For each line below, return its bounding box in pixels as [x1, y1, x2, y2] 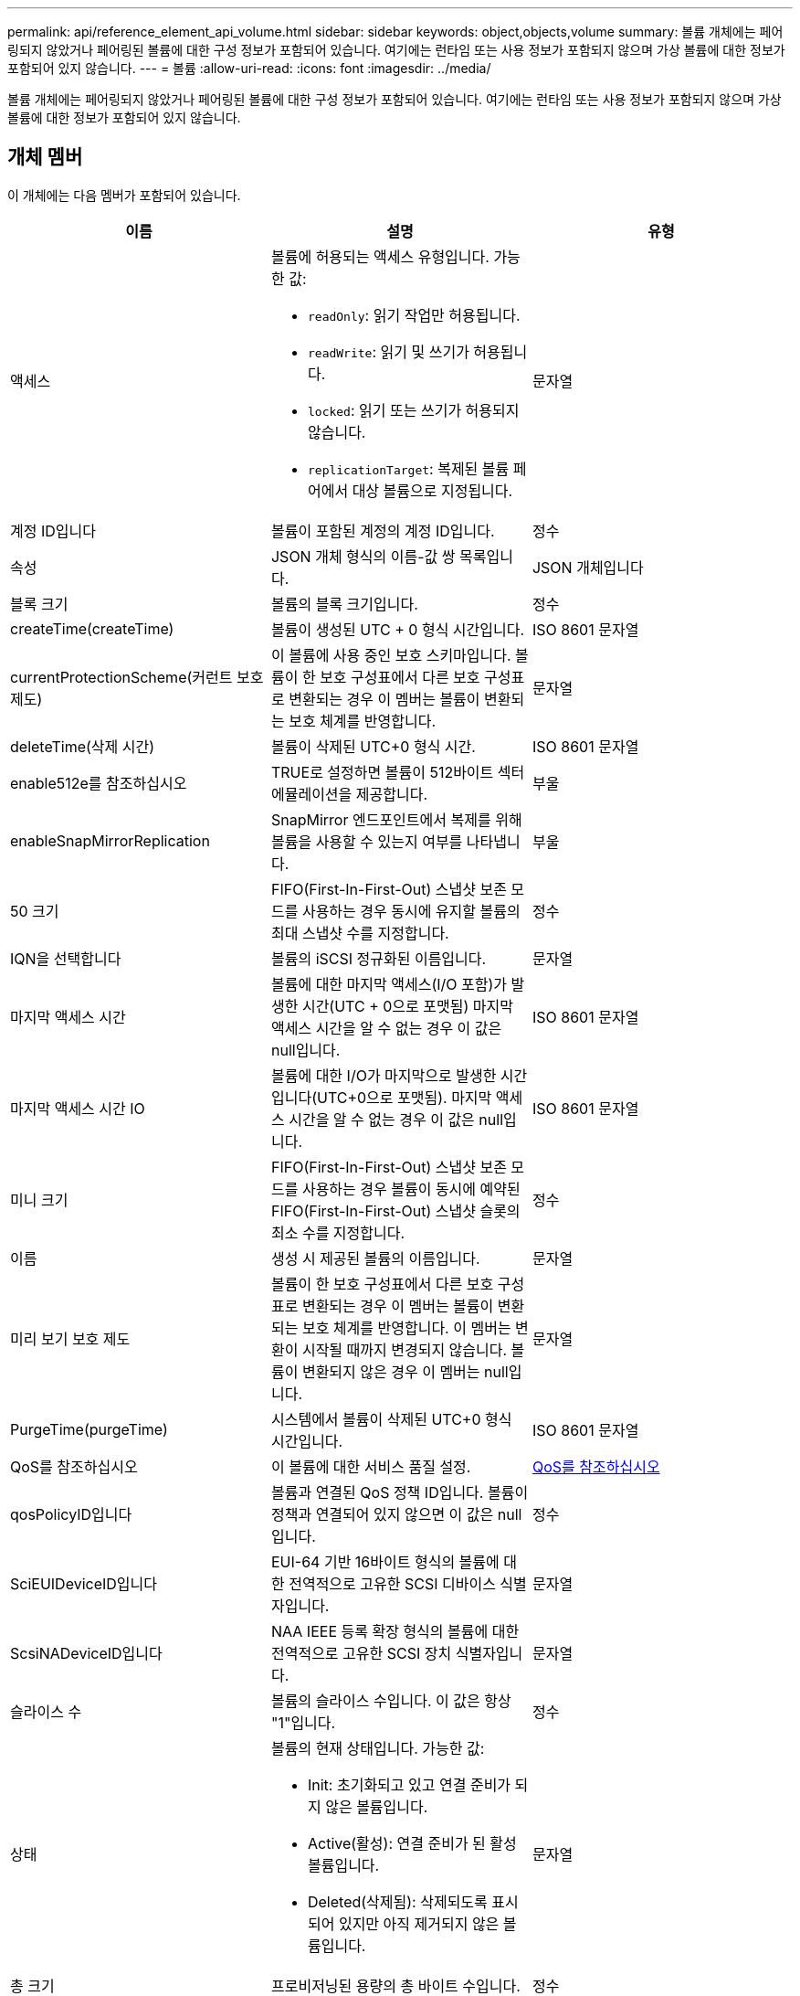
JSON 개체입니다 [532, 557, 644, 577]
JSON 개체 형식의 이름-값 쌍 [270, 547, 456, 566]
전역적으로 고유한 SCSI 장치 [270, 1643, 452, 1662]
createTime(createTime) [10, 619, 174, 638]
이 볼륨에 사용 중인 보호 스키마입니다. [270, 645, 511, 664]
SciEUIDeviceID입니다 [10, 1574, 158, 1593]
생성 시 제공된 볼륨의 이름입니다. [270, 1248, 480, 1268]
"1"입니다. [270, 1713, 336, 1732]
